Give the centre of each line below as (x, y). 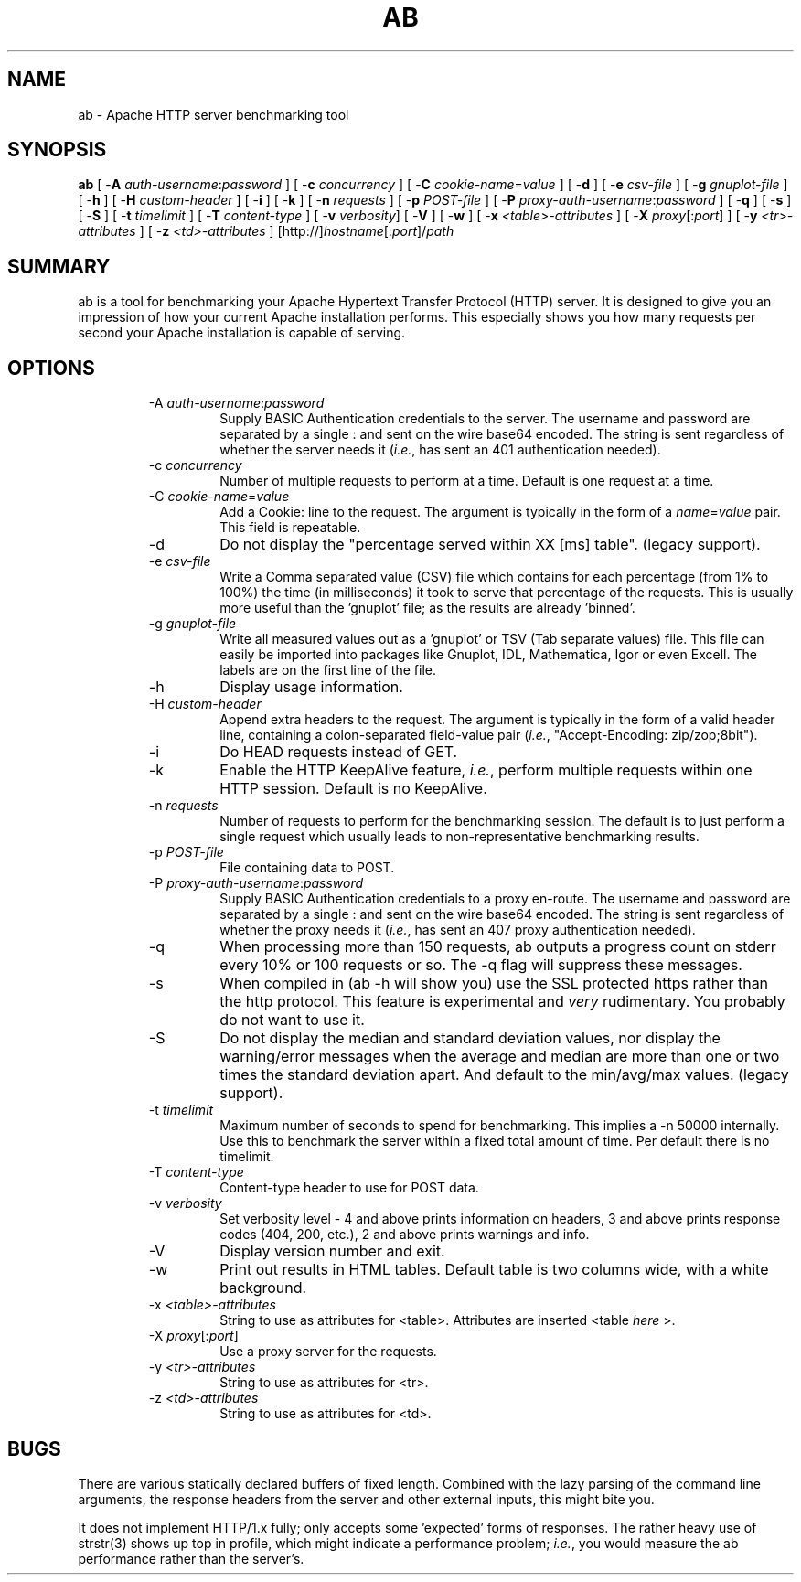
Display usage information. (311, 687)
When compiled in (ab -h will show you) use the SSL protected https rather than (494, 983)
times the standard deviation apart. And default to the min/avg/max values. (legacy (504, 1075)
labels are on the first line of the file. (328, 670)
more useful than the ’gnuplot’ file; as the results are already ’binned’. (427, 608)
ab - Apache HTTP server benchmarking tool (214, 114)
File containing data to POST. (307, 868)
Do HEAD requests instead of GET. (339, 752)
